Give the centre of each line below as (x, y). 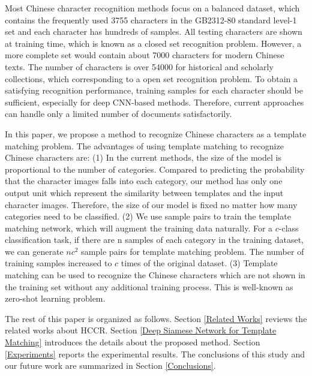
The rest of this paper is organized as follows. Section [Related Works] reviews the (156, 318)
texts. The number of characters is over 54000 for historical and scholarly (139, 66)
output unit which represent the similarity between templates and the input (144, 192)
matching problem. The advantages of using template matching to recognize (144, 145)
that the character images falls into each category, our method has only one (144, 181)
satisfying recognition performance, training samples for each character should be (154, 90)
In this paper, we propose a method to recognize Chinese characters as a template (156, 133)
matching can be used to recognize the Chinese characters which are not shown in (155, 275)
